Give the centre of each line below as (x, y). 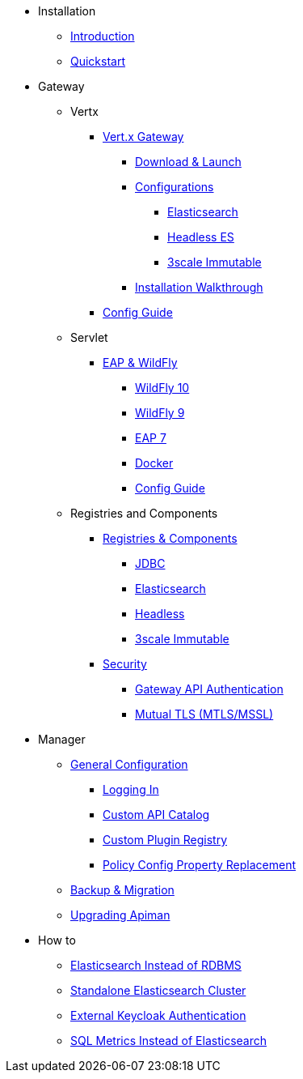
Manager (62, 739)
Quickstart (98, 61)
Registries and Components (144, 513)
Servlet (89, 337)
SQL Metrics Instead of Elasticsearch (168, 1041)
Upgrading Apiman (120, 915)
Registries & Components (170, 538)
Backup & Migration (122, 890)
